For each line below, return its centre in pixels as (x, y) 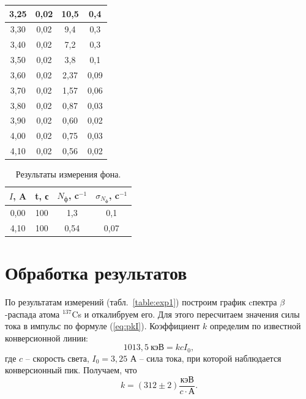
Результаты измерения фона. (68, 174)
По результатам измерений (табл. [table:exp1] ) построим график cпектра (141, 301)
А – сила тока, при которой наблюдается (206, 358)
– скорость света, (57, 358)
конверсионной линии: (47, 337)
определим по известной (255, 326)
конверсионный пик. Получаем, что (71, 370)
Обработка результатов (96, 273)
